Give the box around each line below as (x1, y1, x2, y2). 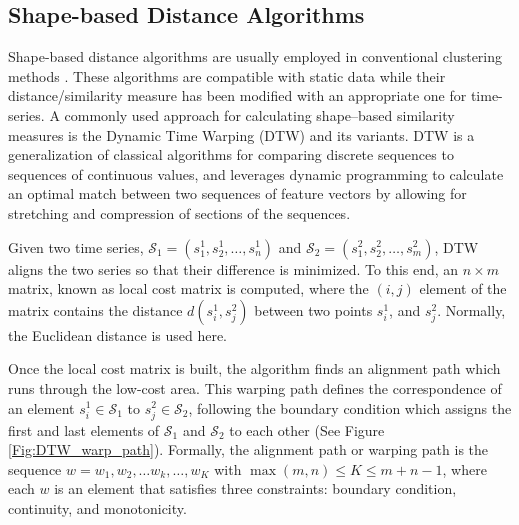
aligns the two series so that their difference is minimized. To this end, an (8, 258, 459, 279)
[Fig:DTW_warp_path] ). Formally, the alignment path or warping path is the (8, 439, 489, 460)
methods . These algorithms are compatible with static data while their (8, 65, 446, 86)
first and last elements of (8, 419, 160, 440)
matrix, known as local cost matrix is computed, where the (8, 278, 369, 299)
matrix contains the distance (8, 299, 183, 320)
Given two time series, (8, 236, 144, 257)
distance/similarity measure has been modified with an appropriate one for (8, 85, 467, 106)
